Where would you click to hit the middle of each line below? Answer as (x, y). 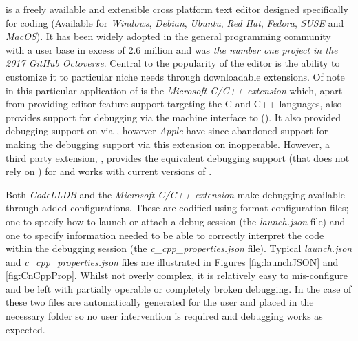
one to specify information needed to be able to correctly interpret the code (165, 235)
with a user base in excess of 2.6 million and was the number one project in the (172, 49)
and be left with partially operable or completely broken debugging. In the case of (179, 288)
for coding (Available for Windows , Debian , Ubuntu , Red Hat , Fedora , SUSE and (175, 22)
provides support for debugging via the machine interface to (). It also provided (173, 117)
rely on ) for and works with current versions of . (109, 171)
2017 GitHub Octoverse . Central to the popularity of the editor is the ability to (173, 63)
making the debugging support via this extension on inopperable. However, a (168, 144)
